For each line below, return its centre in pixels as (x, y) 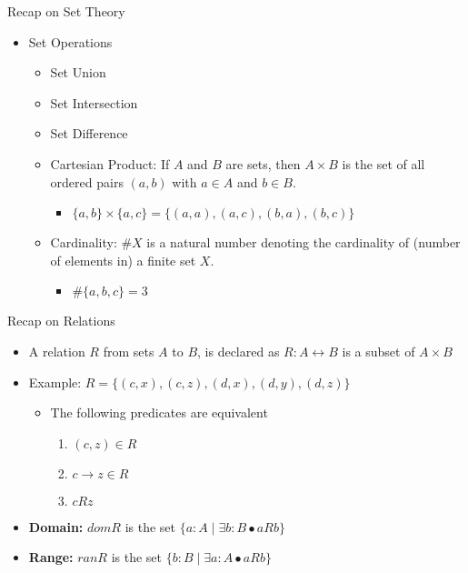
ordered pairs (87, 181)
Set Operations (70, 41)
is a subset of (378, 351)
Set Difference (89, 133)
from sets (129, 351)
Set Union (78, 72)
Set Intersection (94, 102)
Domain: (56, 526)
